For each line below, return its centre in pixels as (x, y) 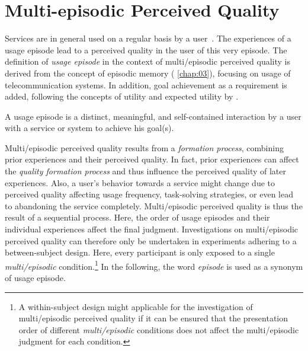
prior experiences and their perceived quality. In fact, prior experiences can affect (152, 159)
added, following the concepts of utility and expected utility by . (122, 96)
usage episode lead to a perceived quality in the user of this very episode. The (146, 50)
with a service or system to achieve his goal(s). (89, 128)
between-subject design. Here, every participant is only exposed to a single (140, 252)
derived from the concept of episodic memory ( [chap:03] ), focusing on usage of (148, 73)
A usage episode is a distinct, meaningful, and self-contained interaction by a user (153, 116)
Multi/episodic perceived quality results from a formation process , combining (144, 147)
